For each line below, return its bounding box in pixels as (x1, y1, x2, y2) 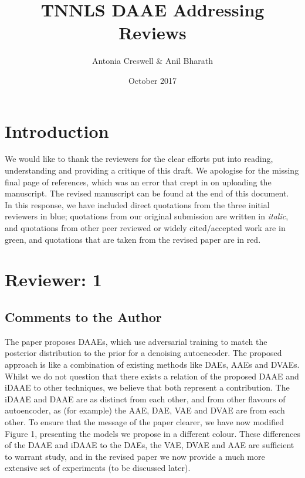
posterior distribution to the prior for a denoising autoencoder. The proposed (5, 347, 282, 359)
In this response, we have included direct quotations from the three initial (5, 198, 270, 211)
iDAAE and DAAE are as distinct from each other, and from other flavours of (5, 392, 286, 405)
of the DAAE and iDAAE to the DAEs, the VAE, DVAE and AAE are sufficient (5, 439, 294, 451)
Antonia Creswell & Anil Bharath (91, 55, 213, 67)
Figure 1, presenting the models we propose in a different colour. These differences (5, 427, 300, 439)
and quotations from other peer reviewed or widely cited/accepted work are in (5, 222, 286, 233)
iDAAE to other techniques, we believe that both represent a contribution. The (5, 381, 290, 394)
